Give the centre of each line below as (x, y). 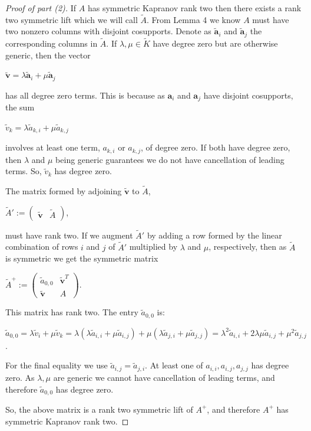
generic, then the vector (48, 55)
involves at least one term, (53, 147)
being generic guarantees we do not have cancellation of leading (170, 159)
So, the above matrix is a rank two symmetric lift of (99, 409)
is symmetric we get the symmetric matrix (82, 258)
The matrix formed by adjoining (64, 191)
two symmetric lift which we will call (72, 19)
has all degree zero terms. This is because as (85, 95)
